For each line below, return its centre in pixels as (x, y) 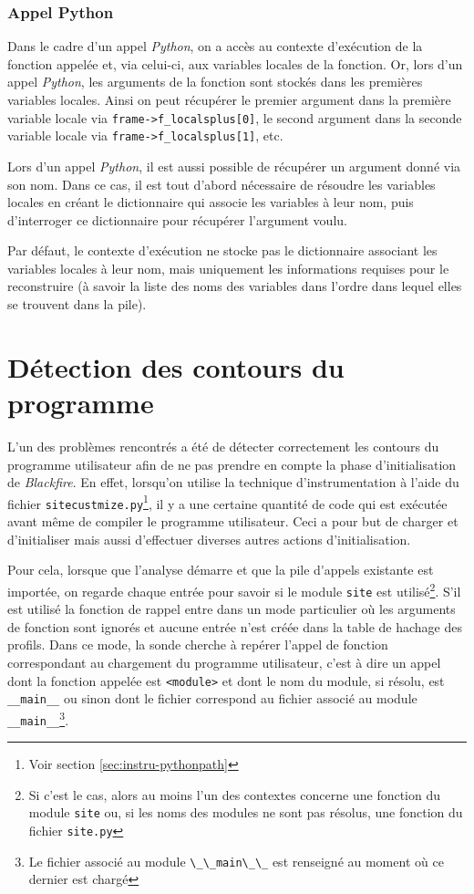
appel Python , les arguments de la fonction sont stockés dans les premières (215, 82)
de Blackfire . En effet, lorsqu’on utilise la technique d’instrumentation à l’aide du (233, 482)
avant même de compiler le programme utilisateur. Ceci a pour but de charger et (233, 521)
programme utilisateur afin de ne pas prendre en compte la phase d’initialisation (232, 464)
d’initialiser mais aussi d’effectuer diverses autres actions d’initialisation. (209, 539)
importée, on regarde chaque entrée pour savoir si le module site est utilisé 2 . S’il (234, 589)
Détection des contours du (176, 366)
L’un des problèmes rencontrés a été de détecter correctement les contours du (223, 446)
